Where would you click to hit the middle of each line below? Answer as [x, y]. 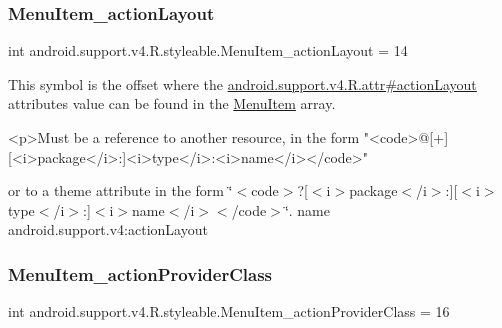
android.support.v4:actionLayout [108, 229]
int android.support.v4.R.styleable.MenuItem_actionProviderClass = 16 [229, 311]
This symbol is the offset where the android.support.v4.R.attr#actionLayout [242, 83]
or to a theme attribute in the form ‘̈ [120, 190]
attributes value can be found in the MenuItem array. [172, 103]
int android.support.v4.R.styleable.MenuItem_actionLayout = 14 [208, 50]
